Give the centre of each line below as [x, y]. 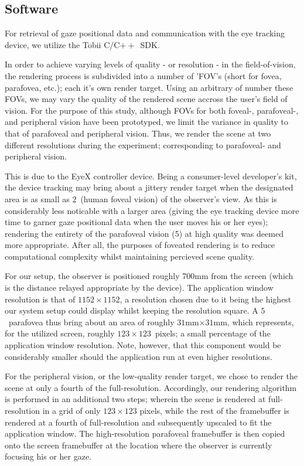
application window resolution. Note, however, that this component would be [143, 345]
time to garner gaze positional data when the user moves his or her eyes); [136, 222]
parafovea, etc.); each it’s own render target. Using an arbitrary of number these [149, 87]
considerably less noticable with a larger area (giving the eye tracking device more [152, 210]
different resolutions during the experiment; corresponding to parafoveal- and [143, 144]
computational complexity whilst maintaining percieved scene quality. [130, 256]
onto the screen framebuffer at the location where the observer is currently [139, 445]
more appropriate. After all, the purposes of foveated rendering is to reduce [140, 245]
